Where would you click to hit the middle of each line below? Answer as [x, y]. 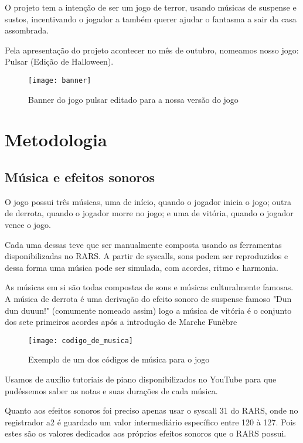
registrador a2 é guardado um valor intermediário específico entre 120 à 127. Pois [150, 422]
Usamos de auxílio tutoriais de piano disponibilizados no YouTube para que [141, 379]
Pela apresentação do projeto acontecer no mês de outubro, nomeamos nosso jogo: [152, 50]
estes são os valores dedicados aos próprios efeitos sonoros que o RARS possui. [146, 433]
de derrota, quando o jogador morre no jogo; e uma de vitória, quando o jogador [149, 213]
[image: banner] [60, 80]
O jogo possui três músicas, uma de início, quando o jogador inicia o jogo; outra [148, 201]
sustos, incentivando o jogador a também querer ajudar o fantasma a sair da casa [151, 19]
